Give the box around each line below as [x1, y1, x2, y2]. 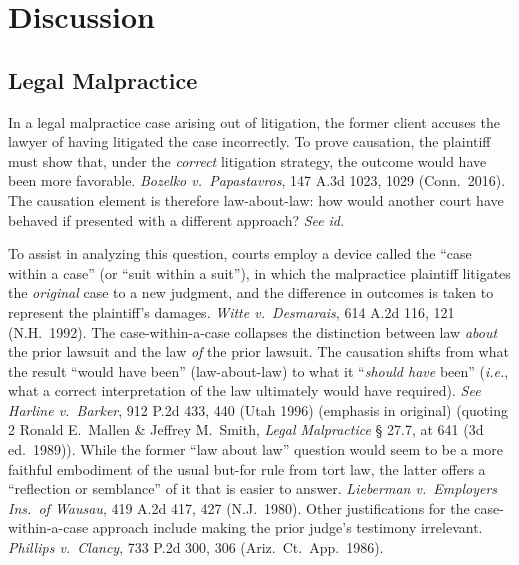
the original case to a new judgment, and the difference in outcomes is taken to [8, 282, 494, 303]
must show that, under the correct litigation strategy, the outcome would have [8, 150, 487, 171]
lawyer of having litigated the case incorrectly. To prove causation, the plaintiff [8, 131, 491, 152]
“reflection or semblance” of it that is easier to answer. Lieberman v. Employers [8, 478, 498, 499]
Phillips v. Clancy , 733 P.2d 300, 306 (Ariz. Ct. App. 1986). [8, 537, 384, 558]
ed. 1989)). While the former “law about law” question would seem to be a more [8, 439, 503, 460]
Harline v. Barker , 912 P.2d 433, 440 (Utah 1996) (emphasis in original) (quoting [8, 399, 508, 420]
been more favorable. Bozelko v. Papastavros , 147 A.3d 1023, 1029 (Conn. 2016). [8, 170, 506, 191]
